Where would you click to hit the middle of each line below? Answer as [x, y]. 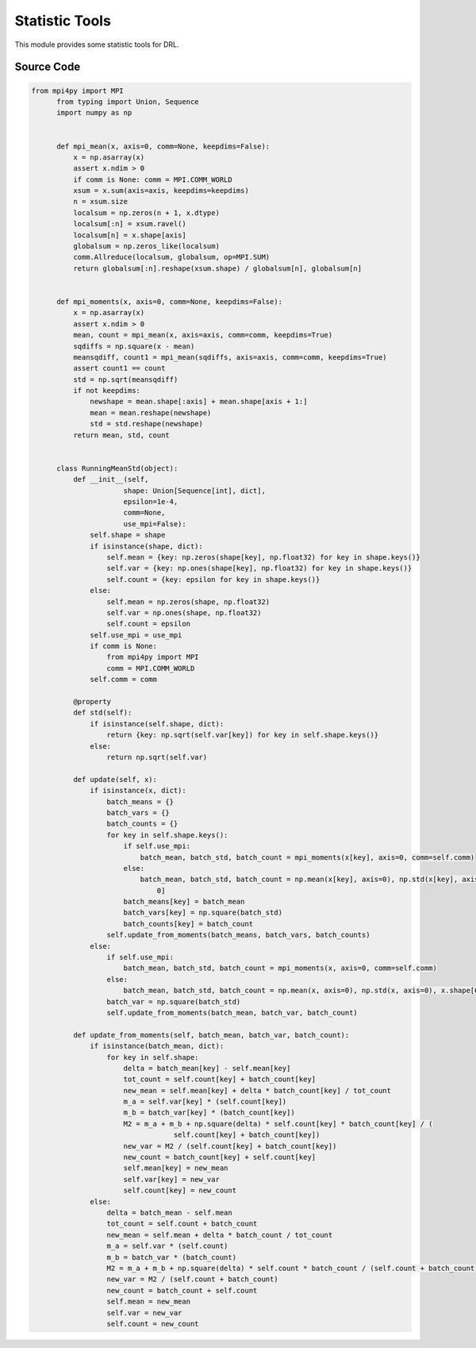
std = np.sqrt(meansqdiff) [125, 379]
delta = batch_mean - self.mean [170, 1213]
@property [92, 702]
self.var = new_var [144, 1313]
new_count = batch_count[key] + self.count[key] [220, 1157]
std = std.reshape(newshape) [147, 424]
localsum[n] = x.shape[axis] [129, 235]
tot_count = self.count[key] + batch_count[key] [220, 1079]
